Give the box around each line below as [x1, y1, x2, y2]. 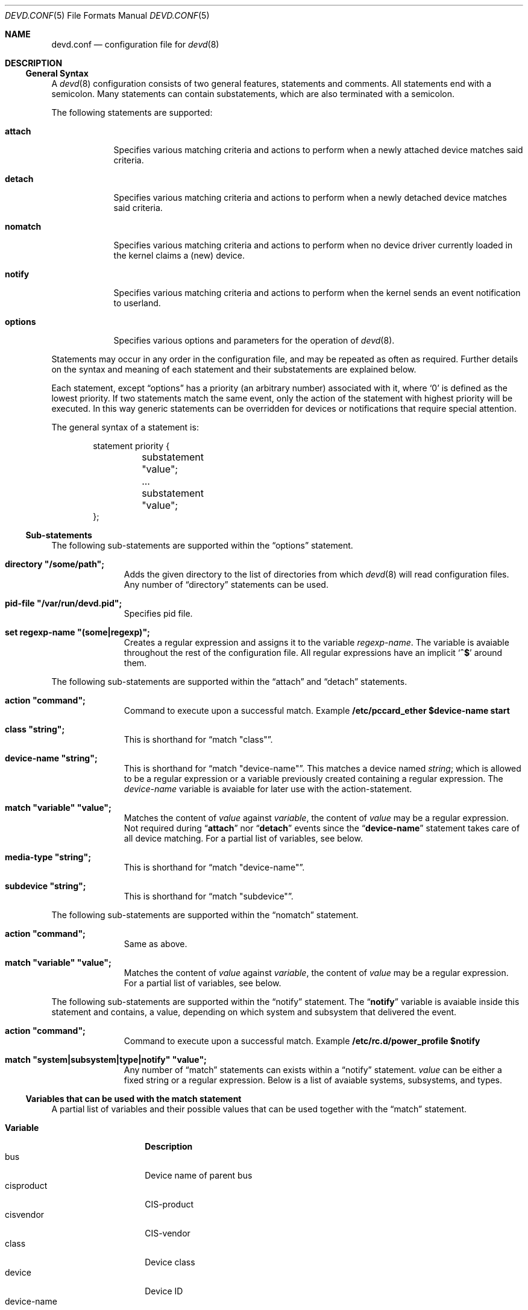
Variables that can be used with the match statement [25, 1094, 242, 1104]
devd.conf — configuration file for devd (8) [51, 39, 219, 49]
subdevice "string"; [5, 881, 86, 891]
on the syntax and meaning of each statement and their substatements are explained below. [51, 364, 416, 374]
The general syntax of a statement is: [51, 422, 199, 432]
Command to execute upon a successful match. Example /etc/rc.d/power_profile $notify [124, 1036, 480, 1046]
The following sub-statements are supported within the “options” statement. [51, 540, 353, 550]
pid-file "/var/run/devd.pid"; [5, 598, 122, 608]
